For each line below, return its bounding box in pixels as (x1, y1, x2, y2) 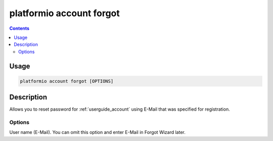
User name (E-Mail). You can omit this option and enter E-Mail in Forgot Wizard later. (9, 129, 186, 135)
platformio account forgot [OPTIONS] (20, 78, 114, 84)
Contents (9, 25, 30, 31)
